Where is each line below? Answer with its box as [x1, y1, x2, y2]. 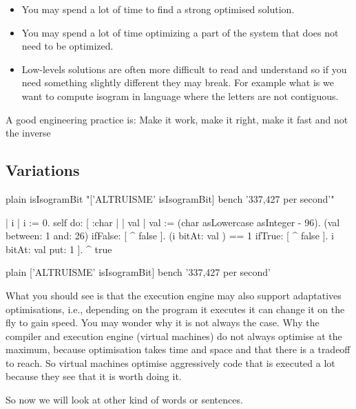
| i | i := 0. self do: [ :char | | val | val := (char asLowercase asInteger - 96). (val [6, 215, 340, 229]
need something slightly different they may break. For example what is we [21, 75, 334, 90]
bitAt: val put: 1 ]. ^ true [6, 241, 112, 256]
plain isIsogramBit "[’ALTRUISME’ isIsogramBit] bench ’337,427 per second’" [6, 191, 335, 206]
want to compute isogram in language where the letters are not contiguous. [21, 88, 339, 103]
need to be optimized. [21, 39, 114, 53]
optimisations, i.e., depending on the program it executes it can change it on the [6, 301, 345, 316]
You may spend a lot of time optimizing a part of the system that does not [21, 25, 339, 39]
